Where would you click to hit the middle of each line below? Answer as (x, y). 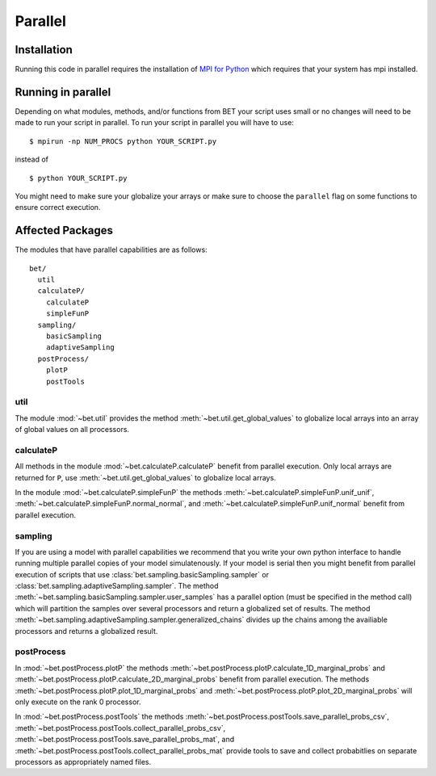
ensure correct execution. (58, 208)
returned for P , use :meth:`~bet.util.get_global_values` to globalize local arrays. (145, 477)
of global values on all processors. (72, 430)
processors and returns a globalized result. (86, 631)
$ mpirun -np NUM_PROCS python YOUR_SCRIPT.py (123, 141)
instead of (31, 159)
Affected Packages (64, 231)
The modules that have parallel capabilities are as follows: (111, 250)
